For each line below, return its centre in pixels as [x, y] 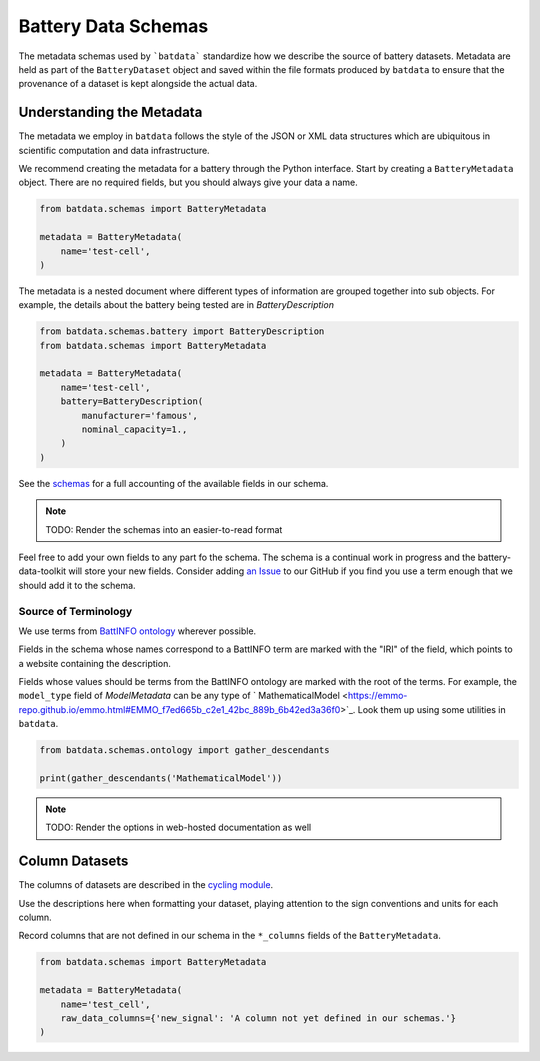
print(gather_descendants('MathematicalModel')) [161, 778]
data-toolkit [42, 571]
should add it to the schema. [77, 585]
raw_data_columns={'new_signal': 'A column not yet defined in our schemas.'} [258, 1018]
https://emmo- [377, 696]
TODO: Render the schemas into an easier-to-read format [164, 529]
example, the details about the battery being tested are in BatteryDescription [176, 305]
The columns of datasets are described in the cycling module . [146, 885]
